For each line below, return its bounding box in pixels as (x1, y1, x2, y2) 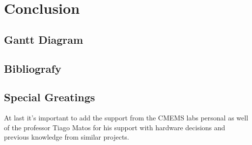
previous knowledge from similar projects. (4, 132, 129, 142)
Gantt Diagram (4, 31, 84, 47)
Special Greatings (4, 89, 95, 105)
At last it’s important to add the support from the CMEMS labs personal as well (4, 113, 249, 123)
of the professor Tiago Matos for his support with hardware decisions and (4, 122, 225, 132)
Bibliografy (4, 60, 61, 76)
